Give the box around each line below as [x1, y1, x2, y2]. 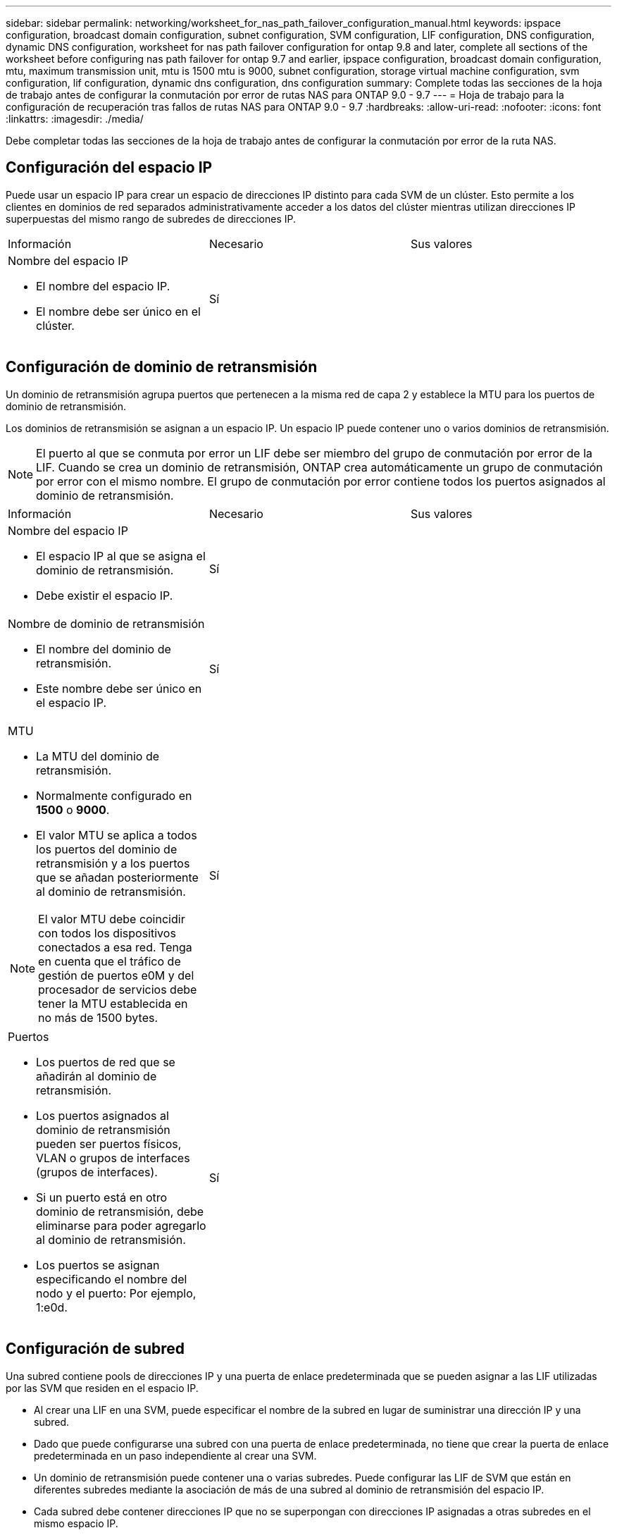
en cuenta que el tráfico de [38, 954, 181, 968]
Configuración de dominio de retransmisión [6, 358, 318, 376]
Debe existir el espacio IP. [36, 588, 173, 603]
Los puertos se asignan [36, 1257, 160, 1272]
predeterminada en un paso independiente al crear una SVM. [34, 1449, 317, 1462]
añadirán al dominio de [36, 1068, 157, 1083]
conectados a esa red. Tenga [38, 939, 192, 954]
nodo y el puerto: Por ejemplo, [36, 1286, 197, 1300]
